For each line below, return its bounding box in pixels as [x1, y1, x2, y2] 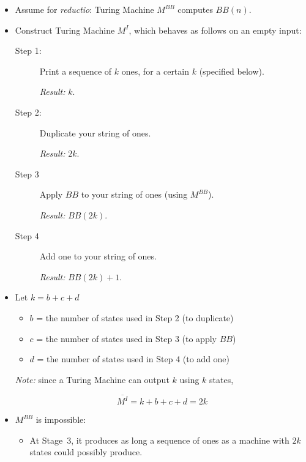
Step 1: [15, 44, 42, 57]
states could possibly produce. [29, 445, 143, 458]
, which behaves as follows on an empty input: [129, 23, 302, 36]
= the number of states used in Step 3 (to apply [36, 332, 217, 345]
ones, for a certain [121, 64, 189, 77]
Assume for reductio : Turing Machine [15, 3, 154, 15]
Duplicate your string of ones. [39, 126, 151, 139]
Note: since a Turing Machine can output [15, 373, 170, 386]
